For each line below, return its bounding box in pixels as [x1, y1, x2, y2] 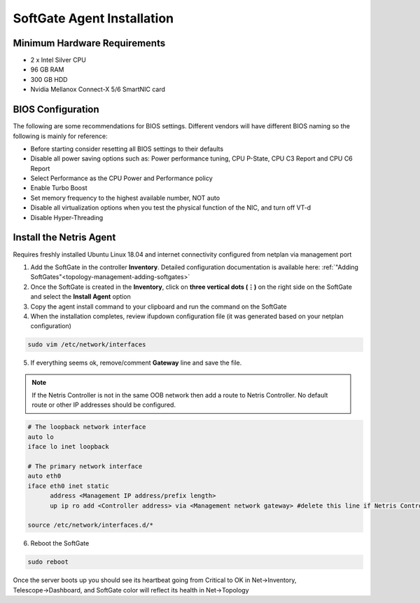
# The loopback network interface [27, 423, 146, 431]
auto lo [27, 433, 54, 441]
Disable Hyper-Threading [30, 213, 104, 222]
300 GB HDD [30, 75, 68, 83]
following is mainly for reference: [13, 132, 108, 140]
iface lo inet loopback [27, 442, 110, 451]
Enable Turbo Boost [30, 184, 87, 192]
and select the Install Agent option [30, 292, 131, 301]
